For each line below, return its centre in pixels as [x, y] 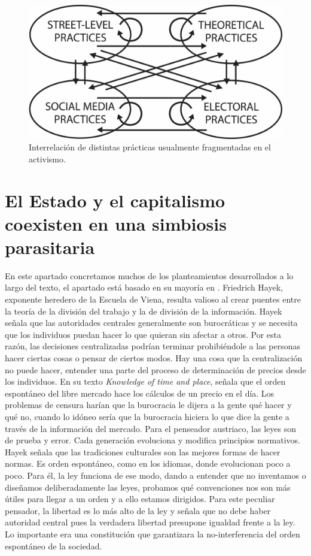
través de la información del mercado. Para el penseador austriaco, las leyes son [150, 428]
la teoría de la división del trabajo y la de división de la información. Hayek [144, 311]
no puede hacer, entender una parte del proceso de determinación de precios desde [155, 369]
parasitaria [50, 247]
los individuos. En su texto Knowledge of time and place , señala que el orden [145, 381]
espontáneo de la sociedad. [54, 546]
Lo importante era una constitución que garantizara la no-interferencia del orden [153, 534]
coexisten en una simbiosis [116, 223]
